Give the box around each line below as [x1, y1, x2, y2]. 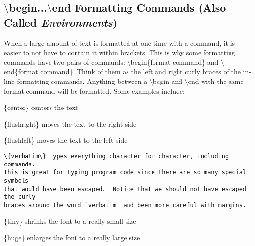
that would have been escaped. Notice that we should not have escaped [4, 185, 246, 192]
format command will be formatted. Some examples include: [4, 85, 185, 96]
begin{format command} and [130, 56, 219, 67]
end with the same [188, 76, 244, 86]
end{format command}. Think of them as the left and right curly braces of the [4, 66, 241, 77]
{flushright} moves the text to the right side [4, 118, 137, 129]
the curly [4, 193, 36, 201]
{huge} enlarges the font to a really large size [4, 232, 140, 243]
